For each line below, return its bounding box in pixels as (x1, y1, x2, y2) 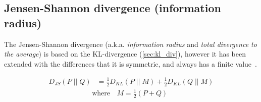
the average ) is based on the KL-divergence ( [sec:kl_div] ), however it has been (4, 48, 246, 59)
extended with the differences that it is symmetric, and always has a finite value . (4, 58, 257, 69)
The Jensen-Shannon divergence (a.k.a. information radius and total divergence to (4, 38, 257, 49)
